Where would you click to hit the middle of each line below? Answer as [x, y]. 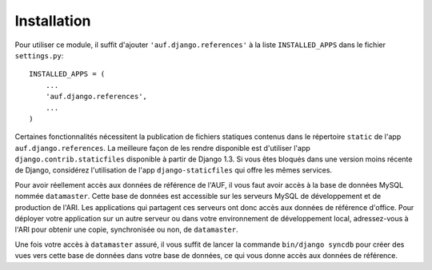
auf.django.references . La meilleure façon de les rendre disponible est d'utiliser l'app [163, 148]
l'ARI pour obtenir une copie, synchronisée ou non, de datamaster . [126, 230]
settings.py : [39, 55]
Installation [53, 21]
